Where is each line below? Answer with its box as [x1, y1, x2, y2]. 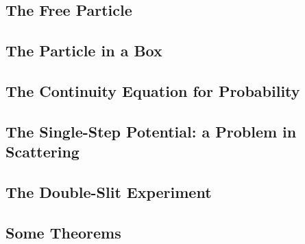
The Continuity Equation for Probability [5, 80, 300, 101]
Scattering [5, 141, 80, 162]
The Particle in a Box [5, 40, 162, 61]
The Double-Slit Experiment [5, 181, 212, 202]
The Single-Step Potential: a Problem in [5, 120, 297, 142]
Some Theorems [5, 221, 121, 243]
